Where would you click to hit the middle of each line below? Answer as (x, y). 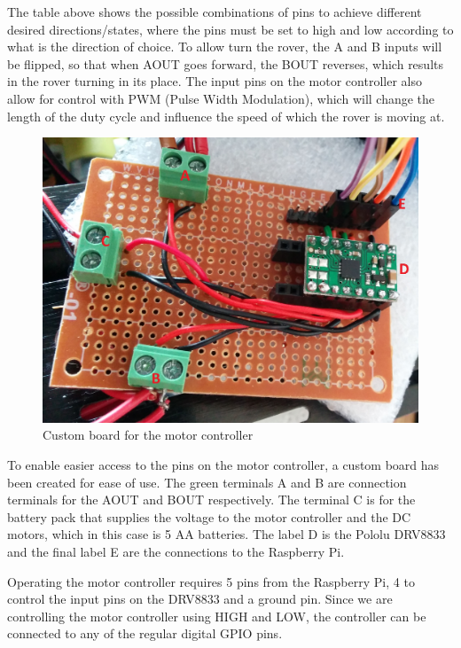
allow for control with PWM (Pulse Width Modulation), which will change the (221, 98)
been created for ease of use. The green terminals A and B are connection (207, 482)
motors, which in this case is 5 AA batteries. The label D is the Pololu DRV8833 (227, 534)
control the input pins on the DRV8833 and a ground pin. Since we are (200, 599)
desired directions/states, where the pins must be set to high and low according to (230, 29)
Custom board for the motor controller (148, 435)
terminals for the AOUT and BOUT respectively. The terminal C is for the (211, 500)
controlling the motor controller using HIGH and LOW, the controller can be (217, 616)
